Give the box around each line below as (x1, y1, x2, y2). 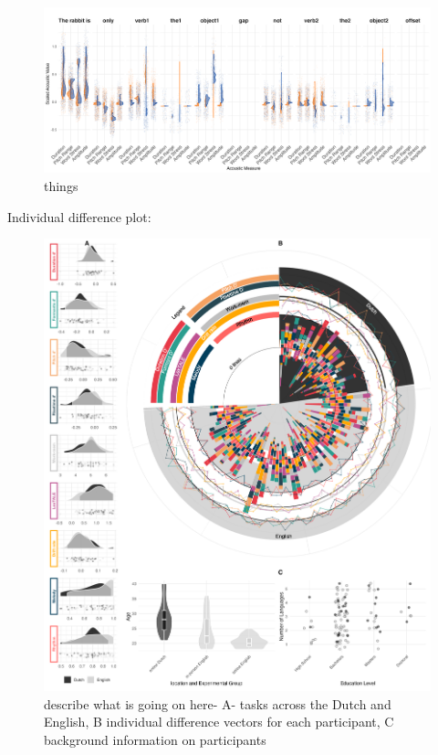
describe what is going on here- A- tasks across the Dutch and (44, 694, 391, 713)
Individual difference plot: (7, 207, 151, 226)
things (44, 175, 78, 195)
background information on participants (44, 729, 266, 749)
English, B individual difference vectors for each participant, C (44, 712, 394, 731)
